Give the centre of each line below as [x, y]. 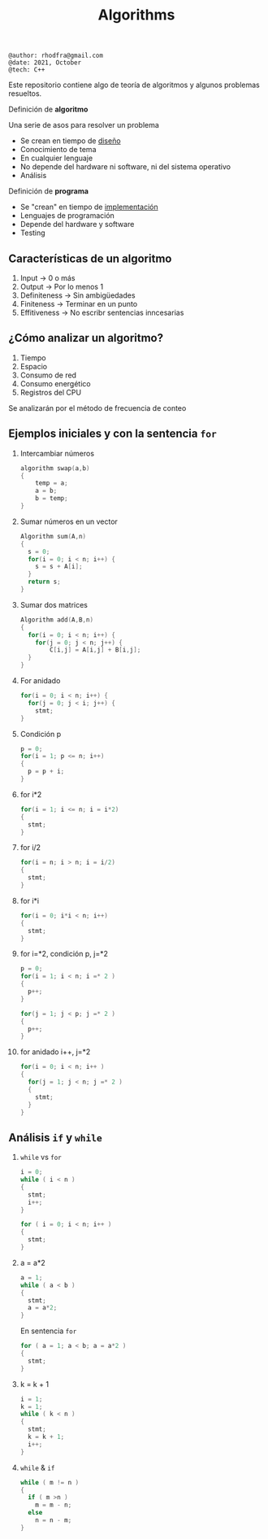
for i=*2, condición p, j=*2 [64, 954]
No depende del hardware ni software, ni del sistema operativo [125, 167]
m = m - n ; [54, 1505]
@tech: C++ [27, 70]
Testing [33, 233]
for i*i [29, 900]
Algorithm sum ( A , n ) [53, 536]
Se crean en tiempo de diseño [70, 141]
